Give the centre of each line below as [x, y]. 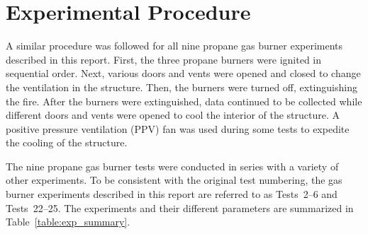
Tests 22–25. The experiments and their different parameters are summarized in [180, 207]
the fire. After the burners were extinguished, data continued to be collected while [184, 101]
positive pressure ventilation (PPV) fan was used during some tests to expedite [178, 128]
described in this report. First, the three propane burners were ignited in [164, 59]
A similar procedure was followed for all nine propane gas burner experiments [174, 46]
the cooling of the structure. [67, 142]
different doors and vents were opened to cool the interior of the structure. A [173, 115]
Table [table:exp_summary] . [68, 222]
